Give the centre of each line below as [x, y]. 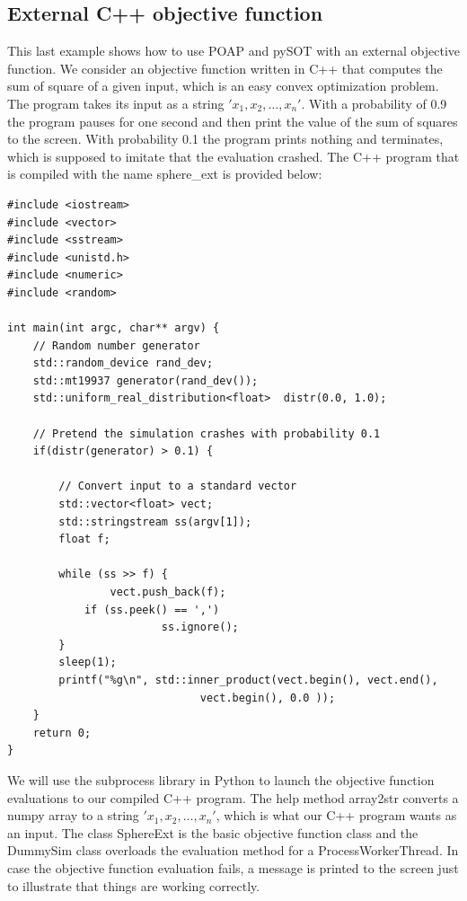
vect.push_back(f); [168, 592]
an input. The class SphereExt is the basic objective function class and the [213, 832]
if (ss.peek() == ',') [152, 609]
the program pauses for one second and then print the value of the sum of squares [233, 121]
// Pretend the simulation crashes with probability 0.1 [207, 433]
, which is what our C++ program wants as [336, 815]
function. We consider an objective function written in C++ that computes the [225, 68]
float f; [84, 539]
